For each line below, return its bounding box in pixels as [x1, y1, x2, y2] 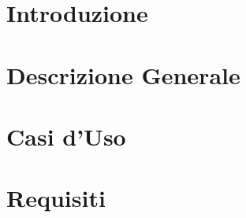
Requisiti [6, 182, 106, 214]
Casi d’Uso [6, 120, 126, 152]
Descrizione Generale [6, 58, 240, 91]
